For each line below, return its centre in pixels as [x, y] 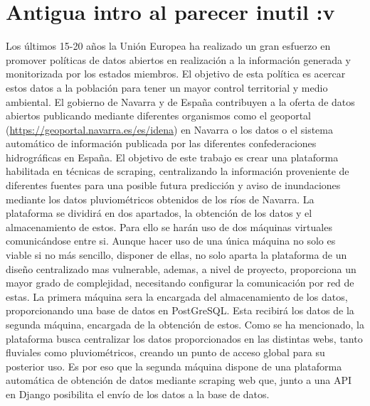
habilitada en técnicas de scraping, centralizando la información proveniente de [178, 171]
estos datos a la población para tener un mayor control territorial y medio [167, 87]
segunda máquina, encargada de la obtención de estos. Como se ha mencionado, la [185, 324]
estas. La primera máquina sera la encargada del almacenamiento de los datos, [177, 296]
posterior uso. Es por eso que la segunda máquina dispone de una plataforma [174, 366]
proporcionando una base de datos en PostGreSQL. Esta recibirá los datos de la [180, 310]
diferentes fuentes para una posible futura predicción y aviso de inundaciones [173, 185]
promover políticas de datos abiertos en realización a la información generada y [179, 59]
